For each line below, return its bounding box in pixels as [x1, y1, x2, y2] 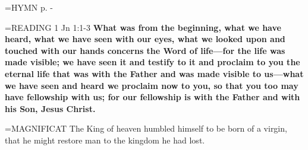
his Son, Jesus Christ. [5, 102, 96, 114]
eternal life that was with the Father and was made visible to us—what [5, 67, 304, 79]
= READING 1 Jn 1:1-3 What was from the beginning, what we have [5, 21, 281, 33]
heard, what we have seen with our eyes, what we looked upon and [5, 33, 285, 45]
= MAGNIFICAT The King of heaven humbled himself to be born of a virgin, [5, 122, 287, 135]
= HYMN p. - [5, 1, 53, 13]
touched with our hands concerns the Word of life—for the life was [5, 44, 285, 56]
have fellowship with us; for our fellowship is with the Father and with [5, 91, 300, 103]
